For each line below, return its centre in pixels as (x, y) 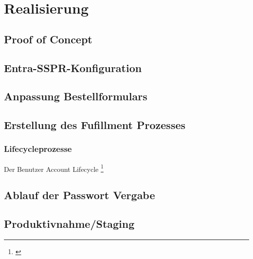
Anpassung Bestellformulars (76, 96)
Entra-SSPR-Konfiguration (73, 67)
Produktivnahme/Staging (69, 224)
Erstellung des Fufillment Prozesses (95, 125)
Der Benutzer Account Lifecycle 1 (54, 168)
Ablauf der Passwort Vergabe (80, 195)
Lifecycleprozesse (38, 149)
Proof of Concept (48, 39)
